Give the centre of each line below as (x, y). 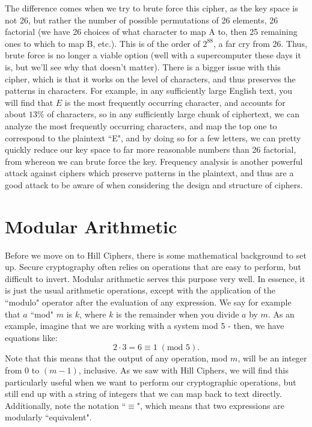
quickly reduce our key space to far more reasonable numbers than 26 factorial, (151, 149)
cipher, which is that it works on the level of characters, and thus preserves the (150, 78)
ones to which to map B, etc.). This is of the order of (102, 43)
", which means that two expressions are (210, 405)
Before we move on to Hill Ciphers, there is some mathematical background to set (156, 255)
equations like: (31, 337)
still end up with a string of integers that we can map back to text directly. (143, 394)
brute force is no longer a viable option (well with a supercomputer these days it (153, 55)
